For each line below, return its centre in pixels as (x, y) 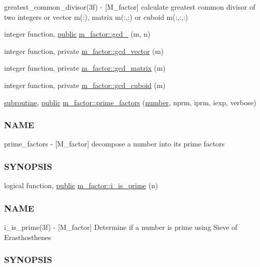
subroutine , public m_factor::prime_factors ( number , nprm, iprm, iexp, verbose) (130, 102)
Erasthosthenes (28, 237)
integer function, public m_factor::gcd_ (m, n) (77, 34)
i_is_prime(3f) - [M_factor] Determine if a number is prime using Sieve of (121, 227)
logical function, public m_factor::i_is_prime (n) (81, 185)
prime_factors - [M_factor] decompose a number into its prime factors (114, 144)
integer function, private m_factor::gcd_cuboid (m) (85, 85)
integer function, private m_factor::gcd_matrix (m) (85, 68)
